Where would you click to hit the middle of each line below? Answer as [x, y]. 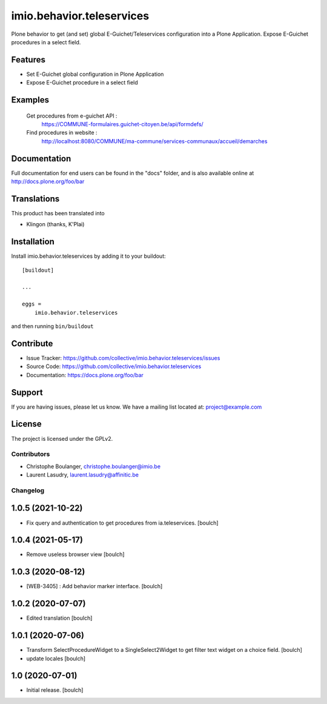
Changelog [28, 490]
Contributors [31, 454]
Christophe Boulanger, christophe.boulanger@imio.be [93, 466]
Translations [35, 199]
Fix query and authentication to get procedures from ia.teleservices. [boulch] [122, 523]
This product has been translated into [58, 213]
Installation [33, 242]
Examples [30, 100]
